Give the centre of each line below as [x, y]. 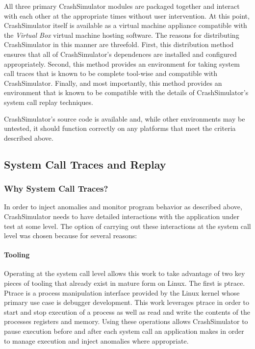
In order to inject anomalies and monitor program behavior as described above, [123, 207]
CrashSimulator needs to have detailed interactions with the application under [122, 216]
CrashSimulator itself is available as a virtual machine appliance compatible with [126, 25]
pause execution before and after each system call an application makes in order [124, 331]
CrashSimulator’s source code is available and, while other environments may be [125, 118]
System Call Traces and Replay [85, 164]
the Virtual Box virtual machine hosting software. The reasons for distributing [122, 35]
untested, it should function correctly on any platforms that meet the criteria [120, 128]
